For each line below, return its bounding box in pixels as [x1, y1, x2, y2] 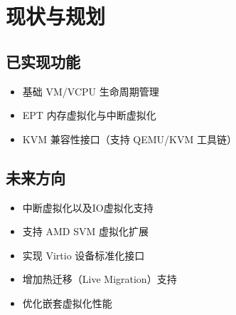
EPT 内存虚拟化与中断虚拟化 [22, 108, 156, 123]
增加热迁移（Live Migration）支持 [22, 272, 177, 286]
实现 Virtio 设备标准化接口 [22, 247, 145, 262]
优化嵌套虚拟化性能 [22, 295, 112, 310]
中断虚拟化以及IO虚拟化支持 [22, 200, 154, 215]
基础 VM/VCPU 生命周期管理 [22, 83, 159, 98]
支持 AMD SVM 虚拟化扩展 [22, 224, 149, 239]
